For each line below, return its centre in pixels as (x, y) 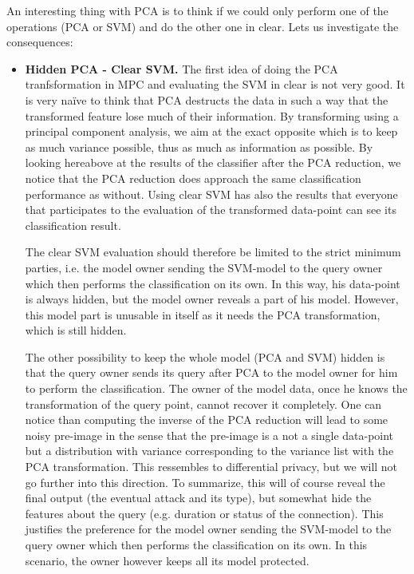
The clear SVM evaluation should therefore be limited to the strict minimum (213, 252)
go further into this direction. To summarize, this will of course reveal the (205, 482)
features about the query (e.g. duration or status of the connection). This (204, 513)
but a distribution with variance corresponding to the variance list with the (209, 451)
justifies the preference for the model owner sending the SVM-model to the (208, 529)
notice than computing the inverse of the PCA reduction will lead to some (207, 420)
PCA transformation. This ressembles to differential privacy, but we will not (211, 467)
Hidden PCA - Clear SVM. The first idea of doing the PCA (181, 68)
